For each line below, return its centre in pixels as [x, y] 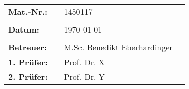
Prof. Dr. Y [84, 77]
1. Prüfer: [28, 62]
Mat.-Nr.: [28, 12]
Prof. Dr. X [84, 62]
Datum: [24, 29]
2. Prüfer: [28, 77]
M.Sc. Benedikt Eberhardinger [118, 47]
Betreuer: [28, 47]
